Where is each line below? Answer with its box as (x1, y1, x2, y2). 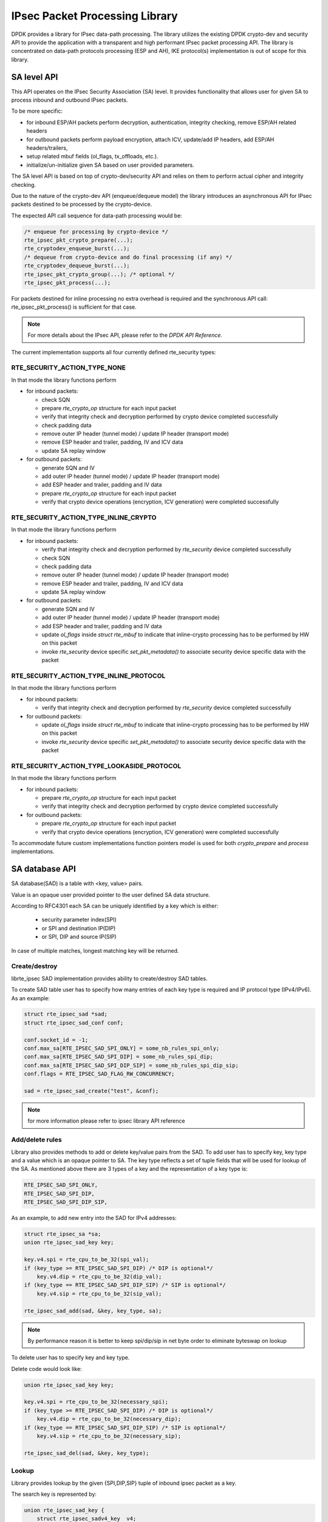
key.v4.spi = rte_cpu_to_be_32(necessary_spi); (24, 1398, 168, 1406)
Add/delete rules (11, 1135, 62, 1144)
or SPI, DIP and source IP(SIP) (41, 933, 117, 941)
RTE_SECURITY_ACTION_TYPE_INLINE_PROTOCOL (11, 672, 166, 680)
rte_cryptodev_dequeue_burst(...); (24, 262, 130, 269)
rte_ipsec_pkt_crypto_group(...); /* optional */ (24, 271, 175, 278)
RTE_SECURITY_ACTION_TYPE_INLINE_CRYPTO (11, 513, 157, 522)
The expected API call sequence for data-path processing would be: (11, 212, 182, 219)
